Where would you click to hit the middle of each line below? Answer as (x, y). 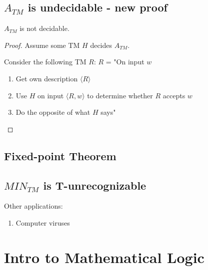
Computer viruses (43, 222)
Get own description (47, 78)
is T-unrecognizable (95, 185)
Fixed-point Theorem (60, 155)
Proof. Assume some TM (42, 45)
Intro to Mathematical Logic (104, 257)
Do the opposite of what (53, 112)
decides (101, 45)
